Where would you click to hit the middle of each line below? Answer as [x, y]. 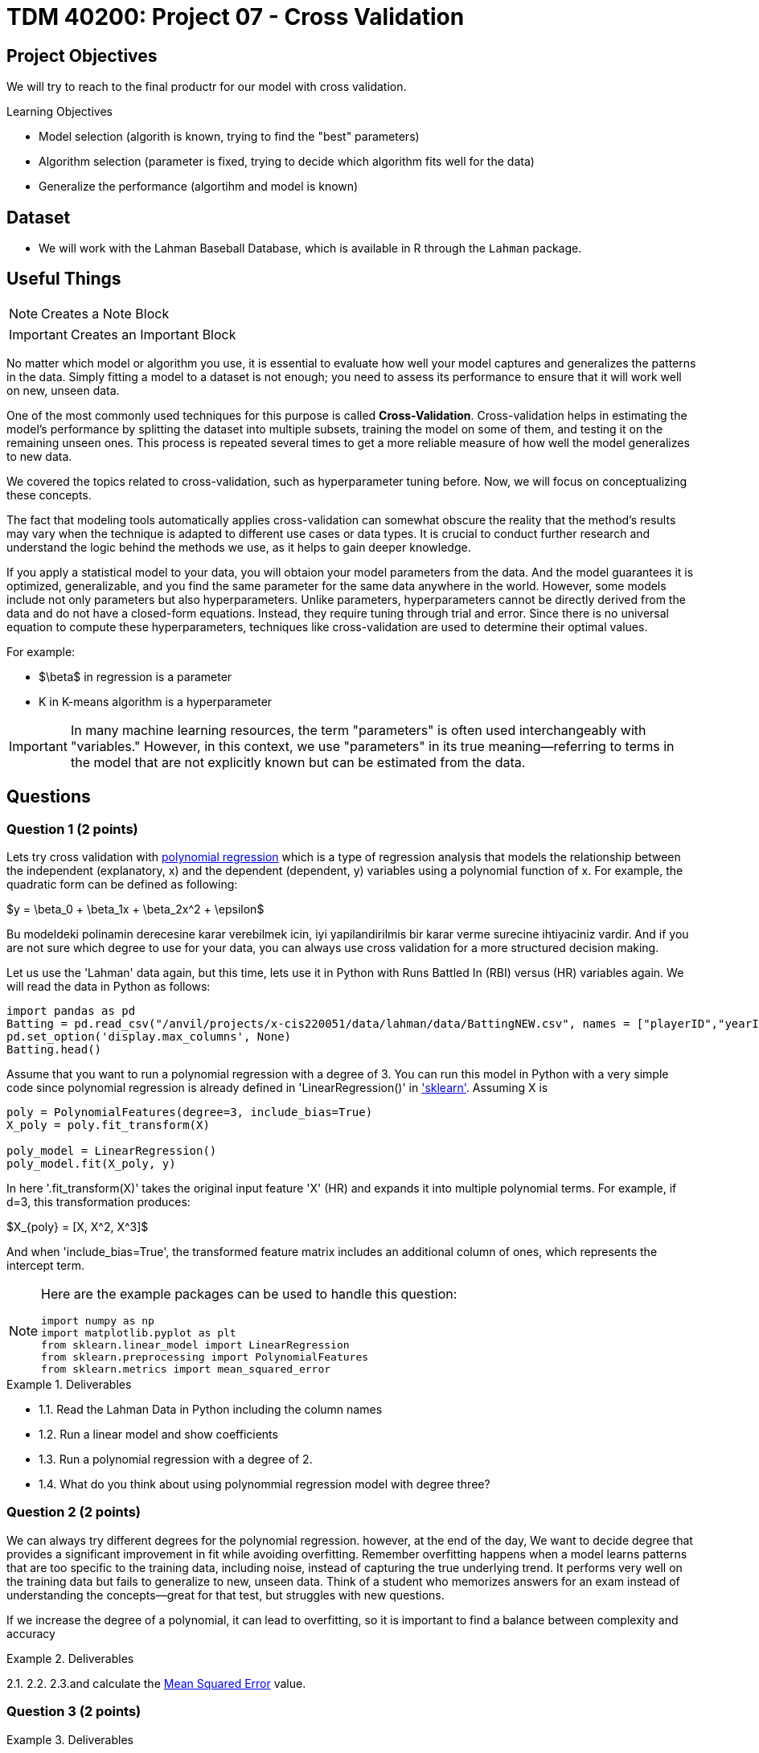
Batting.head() [54, 1050]
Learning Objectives [59, 112]
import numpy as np [98, 1321]
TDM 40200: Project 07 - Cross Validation [236, 17]
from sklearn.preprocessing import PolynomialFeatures [205, 1357]
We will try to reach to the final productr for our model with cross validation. [207, 87]
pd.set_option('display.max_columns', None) [149, 1037]
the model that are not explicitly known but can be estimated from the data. [298, 762]
